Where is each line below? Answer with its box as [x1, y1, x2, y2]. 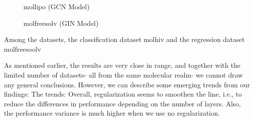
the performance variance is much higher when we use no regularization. [4, 108, 220, 118]
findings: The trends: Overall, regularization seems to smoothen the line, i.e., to [4, 89, 242, 99]
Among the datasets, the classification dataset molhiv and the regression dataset [4, 34, 245, 44]
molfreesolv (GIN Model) [23, 18, 99, 28]
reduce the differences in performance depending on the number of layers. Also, [4, 98, 241, 108]
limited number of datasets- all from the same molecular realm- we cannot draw [4, 69, 243, 80]
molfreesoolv [4, 43, 41, 54]
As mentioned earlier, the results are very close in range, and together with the [4, 60, 240, 70]
